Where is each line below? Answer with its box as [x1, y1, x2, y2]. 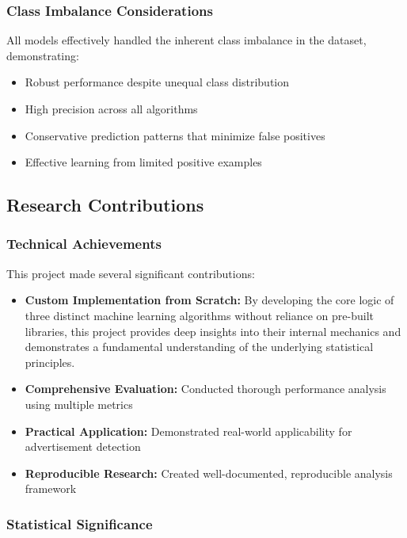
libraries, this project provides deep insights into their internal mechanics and [25, 322, 401, 339]
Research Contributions [6, 193, 204, 217]
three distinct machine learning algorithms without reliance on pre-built [25, 307, 375, 323]
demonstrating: [6, 47, 79, 63]
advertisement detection [25, 438, 141, 455]
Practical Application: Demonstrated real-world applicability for [25, 422, 352, 439]
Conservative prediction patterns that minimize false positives [25, 127, 325, 143]
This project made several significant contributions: [6, 265, 255, 281]
